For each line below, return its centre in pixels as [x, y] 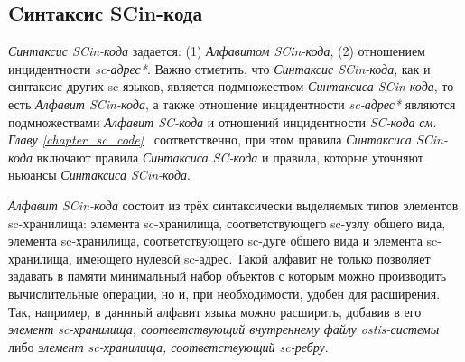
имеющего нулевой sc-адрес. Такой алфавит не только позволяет [253, 258]
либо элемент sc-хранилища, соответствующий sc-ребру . [168, 346]
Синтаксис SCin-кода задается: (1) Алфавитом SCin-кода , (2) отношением [217, 51]
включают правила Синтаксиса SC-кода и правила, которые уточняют [230, 157]
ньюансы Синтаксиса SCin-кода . [99, 175]
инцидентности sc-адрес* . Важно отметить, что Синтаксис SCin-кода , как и [219, 68]
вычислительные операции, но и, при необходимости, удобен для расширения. [224, 293]
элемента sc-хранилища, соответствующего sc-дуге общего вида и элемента [215, 241]
